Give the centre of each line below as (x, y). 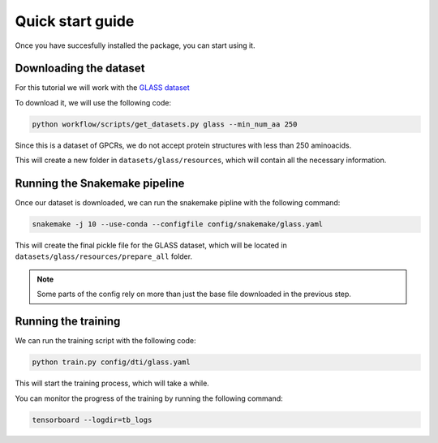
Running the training (68, 322)
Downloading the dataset (80, 69)
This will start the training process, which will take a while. (112, 383)
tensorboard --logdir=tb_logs (92, 419)
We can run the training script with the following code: (105, 341)
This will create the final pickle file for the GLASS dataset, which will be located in (151, 245)
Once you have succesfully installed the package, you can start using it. (135, 45)
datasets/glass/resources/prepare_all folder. (104, 256)
